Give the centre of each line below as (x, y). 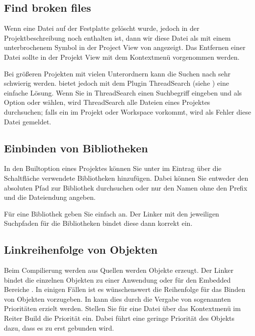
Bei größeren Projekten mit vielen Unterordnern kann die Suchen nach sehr (117, 73)
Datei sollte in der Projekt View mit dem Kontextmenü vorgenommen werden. (122, 57)
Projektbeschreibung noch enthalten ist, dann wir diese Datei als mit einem (117, 37)
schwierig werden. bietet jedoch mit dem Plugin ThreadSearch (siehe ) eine (116, 83)
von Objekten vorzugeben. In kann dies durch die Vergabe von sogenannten (117, 299)
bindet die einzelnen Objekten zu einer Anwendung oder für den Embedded (117, 279)
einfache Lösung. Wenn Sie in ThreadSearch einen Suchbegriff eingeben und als (123, 92)
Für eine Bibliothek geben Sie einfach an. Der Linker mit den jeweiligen (112, 213)
